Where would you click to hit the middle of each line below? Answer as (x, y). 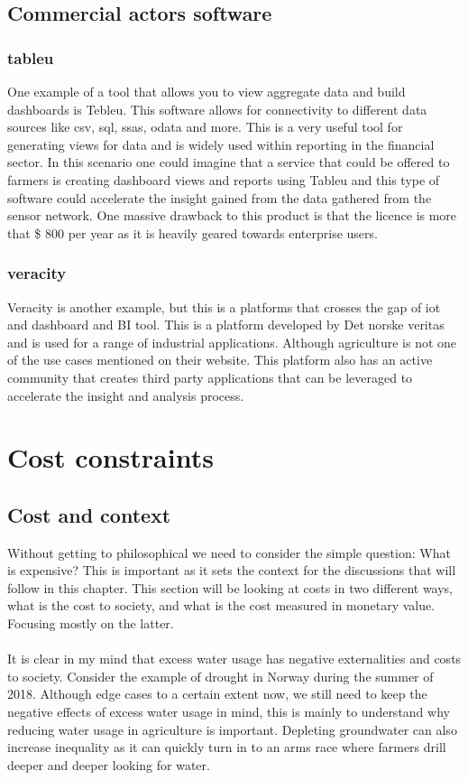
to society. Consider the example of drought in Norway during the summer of (220, 676)
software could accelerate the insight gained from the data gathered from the (220, 197)
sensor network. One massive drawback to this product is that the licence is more (232, 215)
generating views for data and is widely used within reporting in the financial (221, 144)
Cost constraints (110, 457)
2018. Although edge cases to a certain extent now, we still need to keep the (217, 694)
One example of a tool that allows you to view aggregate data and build (206, 91)
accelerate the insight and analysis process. (126, 395)
